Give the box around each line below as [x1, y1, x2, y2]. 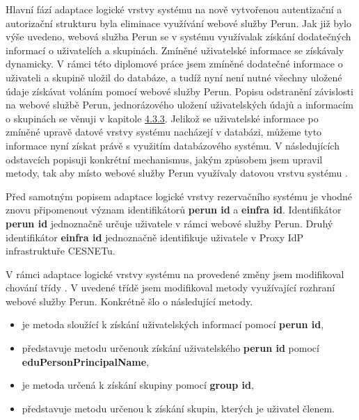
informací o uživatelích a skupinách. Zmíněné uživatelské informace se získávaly [6, 42, 344, 57]
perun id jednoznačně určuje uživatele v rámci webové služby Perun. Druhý [6, 216, 333, 230]
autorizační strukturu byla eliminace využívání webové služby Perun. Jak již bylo [6, 15, 351, 30]
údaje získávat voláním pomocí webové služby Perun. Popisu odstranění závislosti [6, 83, 353, 98]
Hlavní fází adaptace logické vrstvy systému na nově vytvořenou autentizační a [6, 2, 342, 16]
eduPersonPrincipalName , [22, 354, 150, 369]
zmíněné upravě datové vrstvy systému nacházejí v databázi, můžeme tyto [6, 124, 322, 139]
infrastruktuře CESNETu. [6, 243, 115, 258]
